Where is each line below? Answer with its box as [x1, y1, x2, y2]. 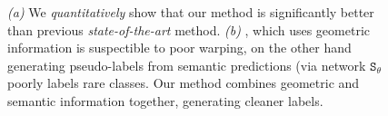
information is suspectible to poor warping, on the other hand [7, 38, 352, 57]
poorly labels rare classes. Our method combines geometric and [7, 73, 360, 92]
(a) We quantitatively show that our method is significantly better [7, 3, 374, 21]
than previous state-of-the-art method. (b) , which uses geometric [7, 20, 370, 39]
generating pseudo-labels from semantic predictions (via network [7, 55, 366, 74]
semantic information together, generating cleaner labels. [7, 91, 323, 110]
